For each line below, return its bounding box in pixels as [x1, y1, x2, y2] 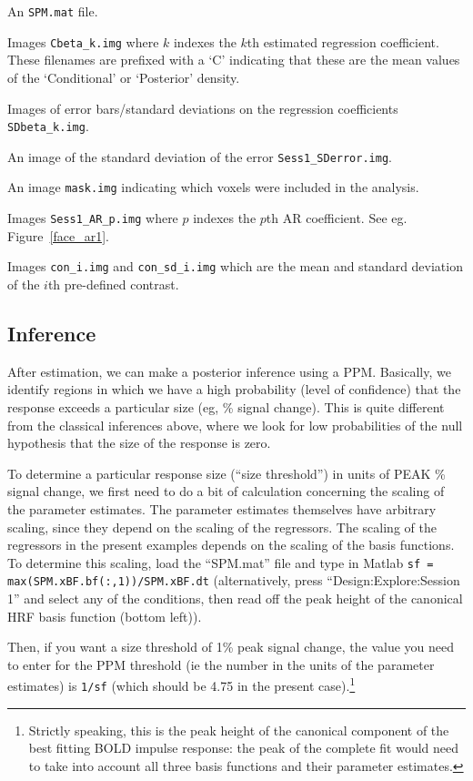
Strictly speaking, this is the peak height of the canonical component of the [28, 720, 449, 739]
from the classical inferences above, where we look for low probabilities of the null [7, 415, 463, 434]
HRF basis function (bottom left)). [7, 606, 202, 625]
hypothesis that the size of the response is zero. [7, 433, 271, 452]
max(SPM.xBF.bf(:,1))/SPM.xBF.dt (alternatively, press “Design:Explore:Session [7, 571, 460, 590]
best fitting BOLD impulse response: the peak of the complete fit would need [28, 738, 459, 757]
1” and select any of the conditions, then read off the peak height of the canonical [7, 589, 463, 608]
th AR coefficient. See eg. [266, 208, 408, 228]
